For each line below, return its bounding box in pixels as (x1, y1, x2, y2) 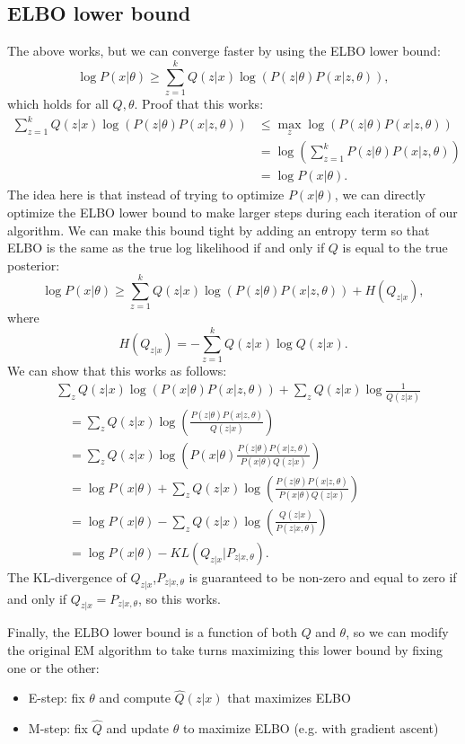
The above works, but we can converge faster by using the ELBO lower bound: (7, 41, 441, 60)
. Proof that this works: (134, 93, 264, 112)
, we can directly (334, 185, 426, 204)
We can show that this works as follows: (7, 361, 227, 380)
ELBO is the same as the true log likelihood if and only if (7, 238, 325, 257)
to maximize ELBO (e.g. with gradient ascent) (182, 719, 439, 738)
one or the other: (7, 658, 100, 677)
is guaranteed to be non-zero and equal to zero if (189, 567, 457, 586)
